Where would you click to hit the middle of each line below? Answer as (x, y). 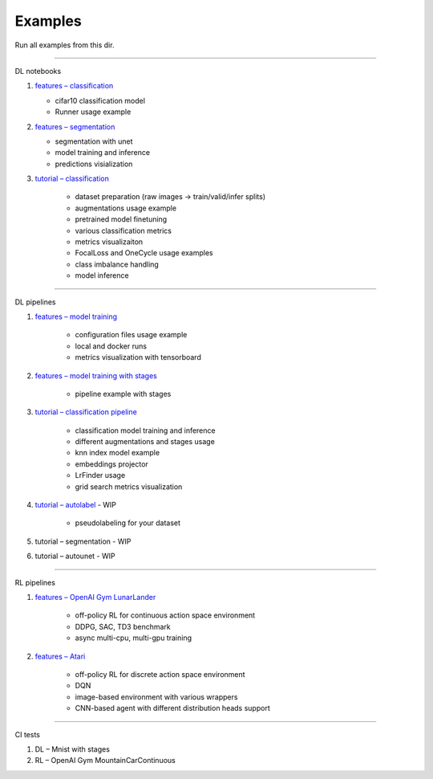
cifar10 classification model (100, 100)
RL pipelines (35, 582)
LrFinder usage (100, 475)
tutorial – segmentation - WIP (83, 541)
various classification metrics (123, 230)
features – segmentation (75, 126)
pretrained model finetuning (121, 219)
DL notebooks (38, 71)
